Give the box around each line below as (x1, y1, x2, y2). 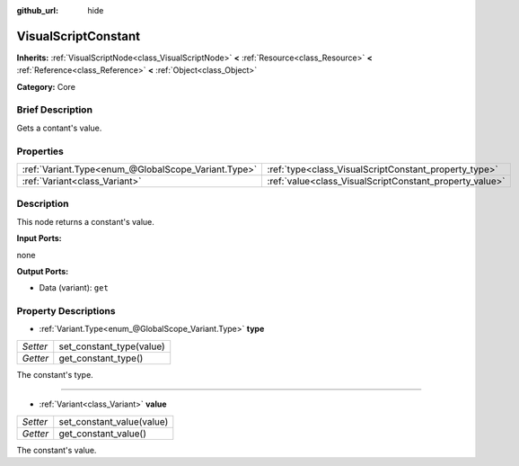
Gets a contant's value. (16, 122, 102, 133)
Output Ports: (16, 265, 69, 276)
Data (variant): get (39, 282, 110, 293)
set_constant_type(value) (58, 340, 165, 353)
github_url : (16, 5, 58, 15)
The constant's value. (16, 444, 97, 455)
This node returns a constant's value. (16, 216, 154, 227)
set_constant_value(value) (58, 415, 169, 427)
